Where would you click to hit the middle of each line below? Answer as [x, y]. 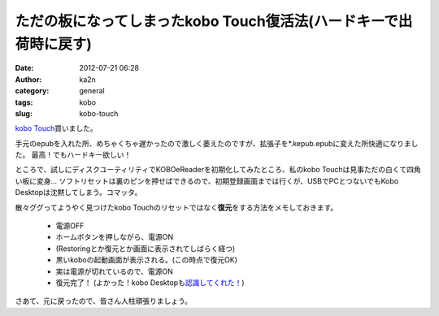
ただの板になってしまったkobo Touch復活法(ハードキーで [206, 21]
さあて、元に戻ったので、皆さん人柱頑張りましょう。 [104, 301]
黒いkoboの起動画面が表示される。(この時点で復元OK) [147, 260]
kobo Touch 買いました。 [56, 128]
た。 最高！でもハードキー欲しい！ [73, 155]
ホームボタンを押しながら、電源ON [115, 237]
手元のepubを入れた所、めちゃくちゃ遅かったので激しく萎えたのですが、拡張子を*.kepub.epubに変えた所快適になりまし [217, 143]
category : [32, 91]
